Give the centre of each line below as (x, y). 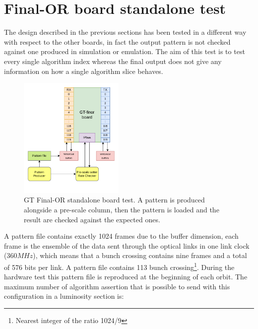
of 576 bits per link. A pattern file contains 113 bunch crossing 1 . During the (119, 266)
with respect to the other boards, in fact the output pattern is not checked (117, 41)
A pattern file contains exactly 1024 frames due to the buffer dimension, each (121, 236)
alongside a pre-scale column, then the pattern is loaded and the (122, 209)
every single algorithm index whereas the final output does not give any (113, 61)
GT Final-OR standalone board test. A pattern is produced (114, 200)
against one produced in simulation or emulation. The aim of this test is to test (125, 51)
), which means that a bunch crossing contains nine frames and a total (140, 255)
